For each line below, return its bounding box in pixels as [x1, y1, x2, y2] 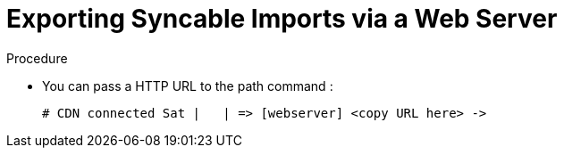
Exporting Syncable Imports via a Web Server [6, 4, 558, 34]
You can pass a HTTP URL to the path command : [42, 77, 333, 94]
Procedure [6, 50, 68, 66]
